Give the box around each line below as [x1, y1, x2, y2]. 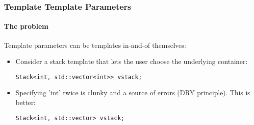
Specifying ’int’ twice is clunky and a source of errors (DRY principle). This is [15, 87, 250, 98]
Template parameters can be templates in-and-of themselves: [4, 40, 186, 50]
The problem [4, 21, 49, 31]
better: [15, 97, 36, 107]
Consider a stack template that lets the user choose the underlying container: [15, 56, 248, 66]
